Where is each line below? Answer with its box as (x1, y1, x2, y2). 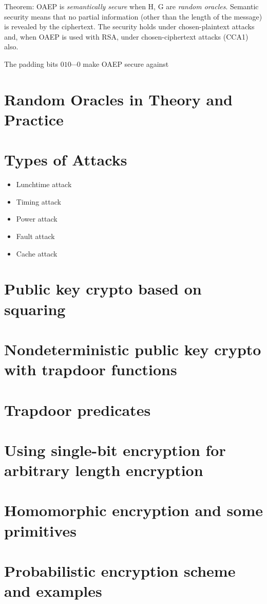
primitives (4, 520, 77, 541)
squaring (4, 298, 66, 319)
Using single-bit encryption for (4, 439, 226, 460)
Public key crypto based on (4, 278, 202, 299)
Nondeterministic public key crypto (4, 338, 261, 359)
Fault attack (16, 231, 55, 242)
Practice (4, 108, 64, 130)
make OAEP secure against (83, 58, 169, 69)
